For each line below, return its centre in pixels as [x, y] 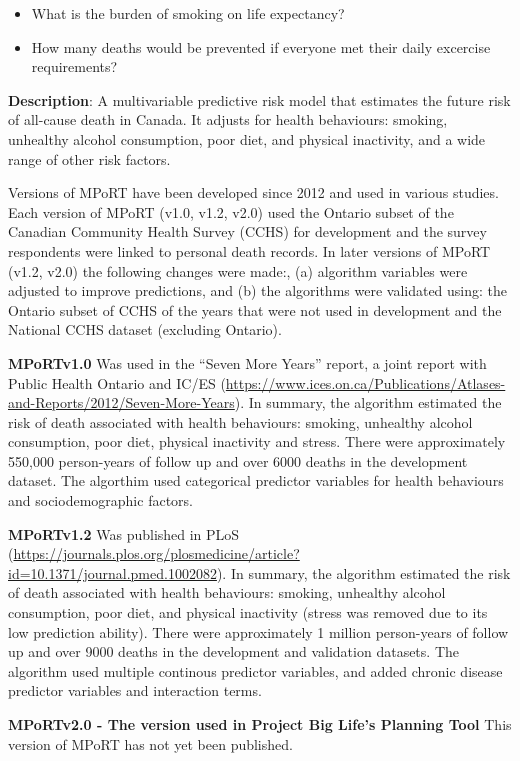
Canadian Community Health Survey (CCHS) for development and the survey [247, 231]
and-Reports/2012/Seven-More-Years [121, 402]
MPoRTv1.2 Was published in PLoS [124, 533]
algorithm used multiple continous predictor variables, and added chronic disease [255, 670]
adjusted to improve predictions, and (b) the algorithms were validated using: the [258, 290]
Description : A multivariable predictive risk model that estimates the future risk [259, 99]
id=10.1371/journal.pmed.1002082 [112, 572]
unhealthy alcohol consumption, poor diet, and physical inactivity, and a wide [247, 138]
